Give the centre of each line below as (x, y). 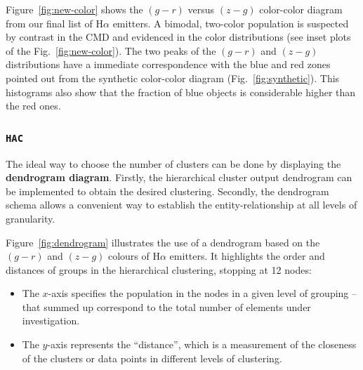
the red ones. (33, 106)
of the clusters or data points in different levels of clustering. (152, 358)
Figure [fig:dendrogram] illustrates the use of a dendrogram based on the (163, 242)
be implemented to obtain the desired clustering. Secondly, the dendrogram (167, 191)
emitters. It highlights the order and (247, 256)
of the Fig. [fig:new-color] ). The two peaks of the (111, 50)
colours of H (134, 256)
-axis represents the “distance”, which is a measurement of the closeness (202, 344)
